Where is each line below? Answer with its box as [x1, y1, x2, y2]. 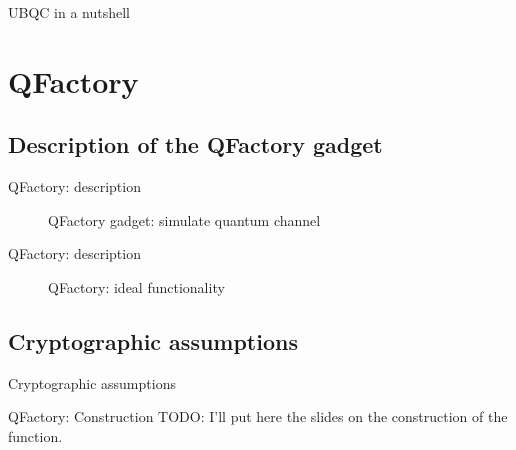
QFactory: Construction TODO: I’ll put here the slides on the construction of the [8, 406, 508, 427]
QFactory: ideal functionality [48, 276, 225, 297]
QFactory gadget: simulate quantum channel [48, 209, 321, 230]
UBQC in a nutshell [8, 2, 130, 22]
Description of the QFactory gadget [8, 129, 383, 160]
